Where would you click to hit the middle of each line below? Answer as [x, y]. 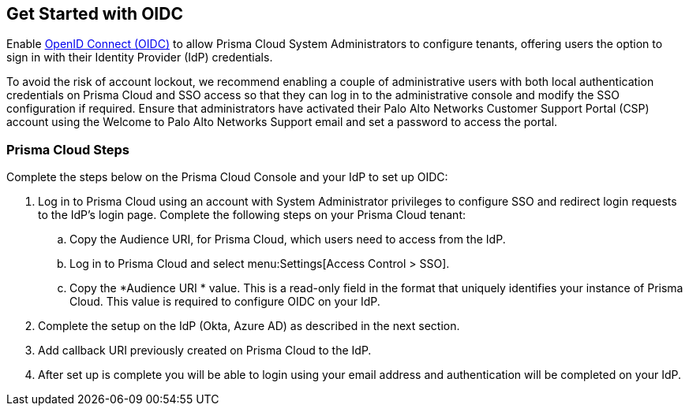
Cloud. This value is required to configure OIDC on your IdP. [225, 302]
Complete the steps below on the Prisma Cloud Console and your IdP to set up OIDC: [227, 177]
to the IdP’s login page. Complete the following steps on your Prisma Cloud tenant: [252, 215]
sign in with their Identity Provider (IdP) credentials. [140, 58]
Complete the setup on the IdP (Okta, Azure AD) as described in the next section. [249, 326]
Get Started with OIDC [95, 14]
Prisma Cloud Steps [68, 149]
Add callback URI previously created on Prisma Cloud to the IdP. [205, 351]
